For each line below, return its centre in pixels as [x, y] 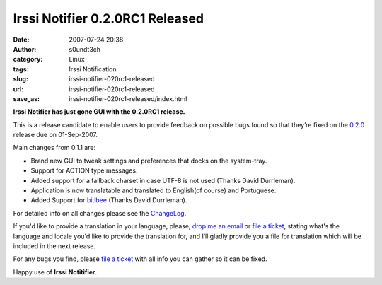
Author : [25, 49]
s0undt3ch [85, 49]
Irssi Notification [93, 69]
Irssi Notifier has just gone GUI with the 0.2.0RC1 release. [99, 112]
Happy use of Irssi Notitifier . [55, 272]
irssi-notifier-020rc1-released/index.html [128, 98]
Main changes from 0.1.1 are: [54, 148]
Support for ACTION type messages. [84, 170]
